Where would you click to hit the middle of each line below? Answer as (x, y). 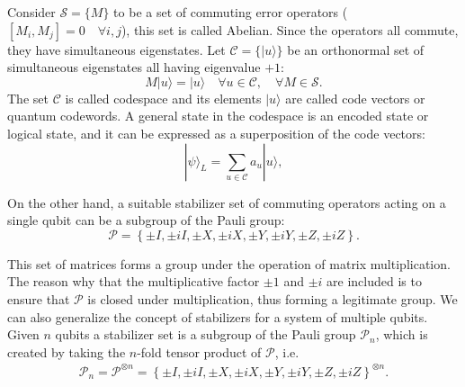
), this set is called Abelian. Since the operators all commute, (290, 29)
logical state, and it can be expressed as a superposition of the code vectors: (216, 133)
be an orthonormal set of (356, 49)
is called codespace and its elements (163, 98)
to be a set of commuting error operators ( (231, 12)
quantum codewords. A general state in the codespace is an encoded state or (218, 116)
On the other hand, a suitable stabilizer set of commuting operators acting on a (227, 202)
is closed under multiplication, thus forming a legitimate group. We (273, 298)
